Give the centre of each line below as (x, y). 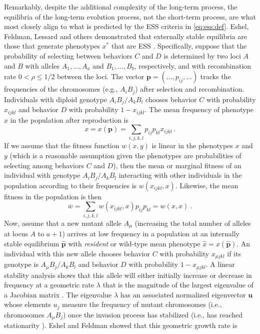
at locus (16, 234)
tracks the (215, 76)
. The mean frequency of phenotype (199, 109)
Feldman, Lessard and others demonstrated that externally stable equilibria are (125, 36)
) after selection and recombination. (190, 89)
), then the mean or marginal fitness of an (177, 165)
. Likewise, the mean (207, 185)
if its (234, 253)
